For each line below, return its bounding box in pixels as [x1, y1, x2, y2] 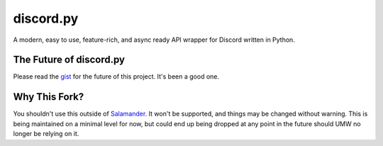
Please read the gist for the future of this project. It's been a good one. [13, 72, 220, 81]
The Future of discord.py [13, 54, 126, 66]
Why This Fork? [13, 91, 84, 103]
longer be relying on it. [13, 130, 79, 138]
